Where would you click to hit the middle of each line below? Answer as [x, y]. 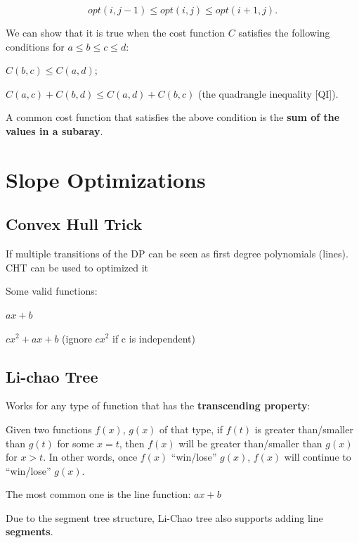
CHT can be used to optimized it [77, 267]
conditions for [35, 46]
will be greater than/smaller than [250, 443]
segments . [30, 531]
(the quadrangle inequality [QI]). [268, 93]
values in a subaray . [54, 130]
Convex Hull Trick [74, 224]
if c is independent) [154, 338]
